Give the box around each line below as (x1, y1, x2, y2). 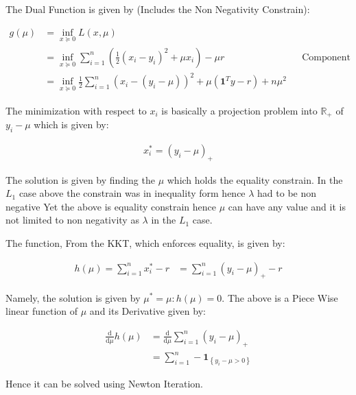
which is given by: (34, 117, 109, 132)
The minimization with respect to (5, 103, 147, 117)
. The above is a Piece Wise (222, 290, 338, 304)
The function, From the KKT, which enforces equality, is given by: (5, 236, 285, 250)
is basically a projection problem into (161, 103, 318, 117)
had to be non (257, 186, 317, 200)
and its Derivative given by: (89, 304, 206, 318)
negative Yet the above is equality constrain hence (5, 199, 217, 213)
